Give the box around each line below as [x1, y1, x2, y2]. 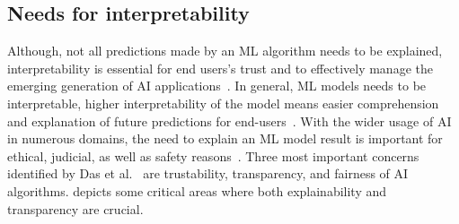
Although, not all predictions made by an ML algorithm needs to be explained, [7, 41, 443, 60]
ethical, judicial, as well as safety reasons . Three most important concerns [7, 146, 419, 165]
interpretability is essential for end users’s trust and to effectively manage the [7, 58, 433, 77]
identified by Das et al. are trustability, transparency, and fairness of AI [7, 164, 409, 183]
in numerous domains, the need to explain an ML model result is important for [7, 129, 443, 148]
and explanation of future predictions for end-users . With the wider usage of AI [7, 111, 452, 130]
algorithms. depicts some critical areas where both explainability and [7, 181, 387, 200]
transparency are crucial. [7, 199, 144, 218]
